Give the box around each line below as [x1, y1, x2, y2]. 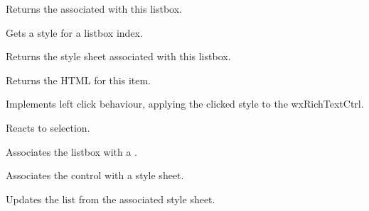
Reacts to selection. [6, 120, 90, 135]
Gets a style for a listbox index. [6, 25, 143, 40]
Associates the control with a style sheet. [6, 168, 184, 183]
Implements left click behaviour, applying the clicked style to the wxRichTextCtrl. [6, 96, 364, 111]
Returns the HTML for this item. [6, 72, 151, 87]
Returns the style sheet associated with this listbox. [6, 49, 231, 64]
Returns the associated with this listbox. [6, 1, 182, 16]
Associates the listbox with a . [6, 144, 138, 159]
